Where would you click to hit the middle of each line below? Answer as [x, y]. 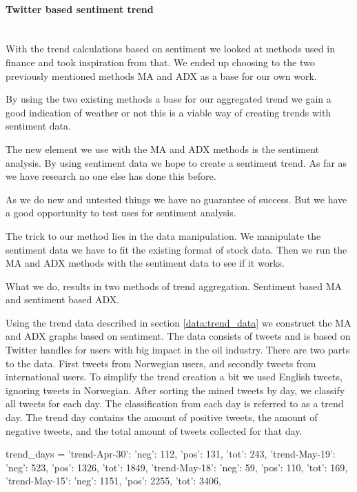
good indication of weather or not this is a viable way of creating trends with [169, 112]
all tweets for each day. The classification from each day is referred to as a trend [175, 403]
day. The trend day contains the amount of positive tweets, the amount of [162, 417]
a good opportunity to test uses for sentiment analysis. [121, 213]
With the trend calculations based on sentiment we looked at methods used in [170, 49]
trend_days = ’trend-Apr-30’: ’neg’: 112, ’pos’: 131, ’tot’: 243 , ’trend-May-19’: [171, 454]
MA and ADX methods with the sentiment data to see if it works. [145, 263]
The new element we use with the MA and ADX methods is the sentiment [163, 148]
